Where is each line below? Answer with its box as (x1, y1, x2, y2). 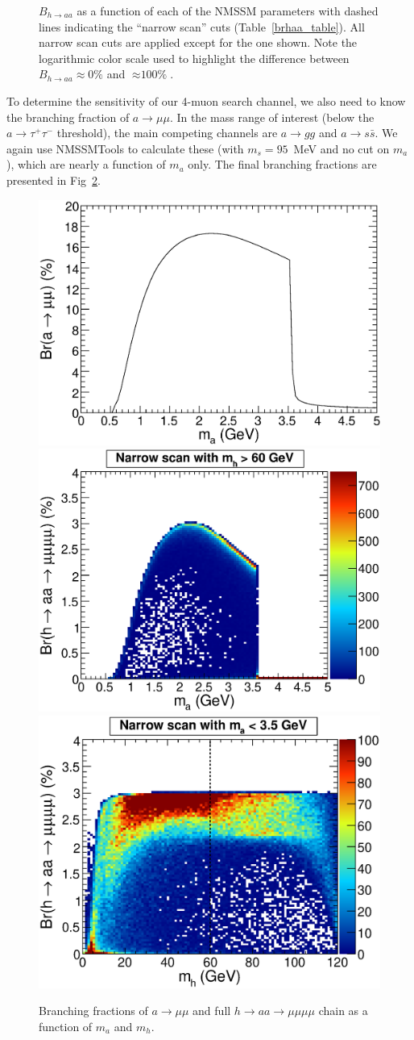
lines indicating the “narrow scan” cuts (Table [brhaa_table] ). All (39, 18, 365, 35)
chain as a (318, 1002, 368, 1019)
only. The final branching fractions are (188, 156, 377, 173)
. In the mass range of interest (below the (169, 108, 375, 125)
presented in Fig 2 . (6, 171, 101, 188)
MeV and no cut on (293, 140, 390, 157)
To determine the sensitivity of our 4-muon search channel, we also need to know (6, 92, 406, 109)
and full (193, 1002, 231, 1019)
